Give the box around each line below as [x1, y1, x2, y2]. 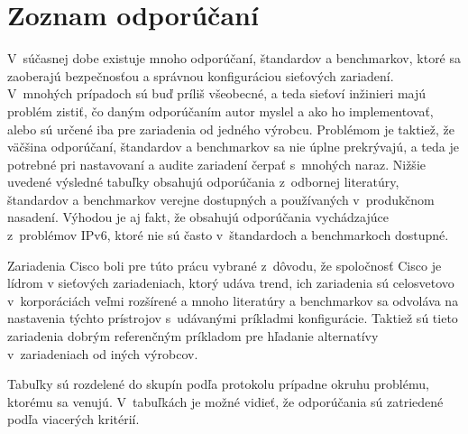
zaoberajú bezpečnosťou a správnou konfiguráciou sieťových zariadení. [7, 66, 394, 85]
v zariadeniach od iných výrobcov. [7, 344, 198, 363]
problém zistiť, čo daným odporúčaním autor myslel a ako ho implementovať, [7, 101, 434, 120]
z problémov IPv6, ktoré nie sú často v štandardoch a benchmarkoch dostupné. [7, 226, 449, 245]
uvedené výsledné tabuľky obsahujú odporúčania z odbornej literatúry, [7, 172, 399, 191]
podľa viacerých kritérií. [7, 410, 140, 429]
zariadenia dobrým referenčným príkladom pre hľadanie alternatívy [7, 327, 379, 346]
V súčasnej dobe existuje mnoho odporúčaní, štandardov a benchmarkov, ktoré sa [7, 49, 462, 68]
